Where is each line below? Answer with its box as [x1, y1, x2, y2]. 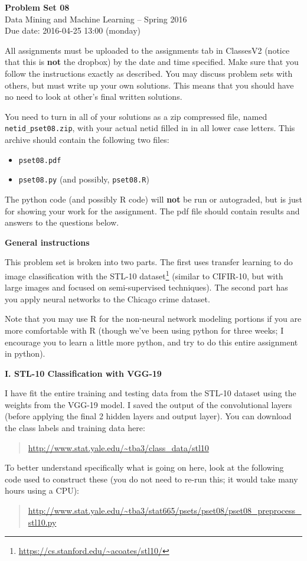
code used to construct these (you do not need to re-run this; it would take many [5, 472, 298, 485]
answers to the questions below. [5, 216, 119, 229]
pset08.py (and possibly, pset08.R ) [18, 173, 149, 185]
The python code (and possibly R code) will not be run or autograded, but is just [5, 193, 302, 205]
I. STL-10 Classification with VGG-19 [5, 367, 162, 379]
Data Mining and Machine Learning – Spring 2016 [5, 12, 187, 25]
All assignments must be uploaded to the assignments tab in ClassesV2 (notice [5, 44, 290, 56]
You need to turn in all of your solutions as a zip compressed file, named [5, 110, 267, 122]
